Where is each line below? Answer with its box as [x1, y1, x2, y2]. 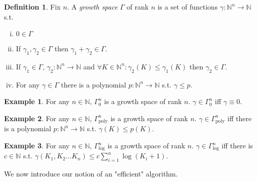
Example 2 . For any [4, 113, 70, 123]
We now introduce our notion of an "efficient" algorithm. [4, 168, 178, 179]
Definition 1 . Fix [4, 2, 61, 12]
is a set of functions [157, 2, 218, 12]
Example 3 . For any [4, 140, 70, 151]
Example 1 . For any [4, 96, 70, 107]
